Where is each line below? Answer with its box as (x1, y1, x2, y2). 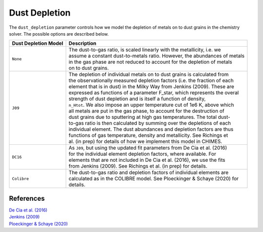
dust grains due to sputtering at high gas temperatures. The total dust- (68, 114, 231, 120)
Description (68, 40, 97, 47)
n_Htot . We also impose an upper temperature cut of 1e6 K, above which (68, 101, 234, 108)
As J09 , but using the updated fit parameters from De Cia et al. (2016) (68, 144, 227, 151)
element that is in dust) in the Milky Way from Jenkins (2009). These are (68, 83, 235, 90)
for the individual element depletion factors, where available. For (68, 151, 216, 157)
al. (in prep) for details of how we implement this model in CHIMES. (68, 138, 223, 145)
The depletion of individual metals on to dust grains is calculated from (68, 71, 229, 78)
